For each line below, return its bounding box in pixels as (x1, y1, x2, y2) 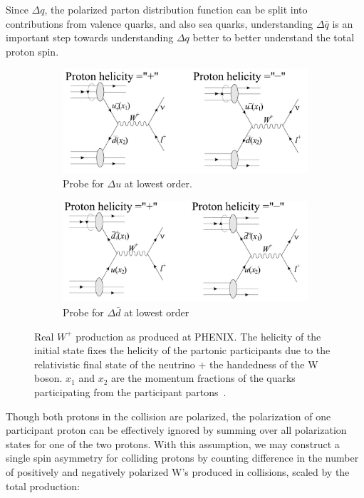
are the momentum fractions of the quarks (111, 370, 296, 385)
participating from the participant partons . (34, 385, 227, 400)
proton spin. (6, 43, 59, 58)
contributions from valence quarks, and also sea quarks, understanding (6, 16, 313, 31)
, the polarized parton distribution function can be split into (44, 2, 308, 16)
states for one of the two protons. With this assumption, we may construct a (6, 436, 340, 451)
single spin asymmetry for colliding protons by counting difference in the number (6, 450, 359, 465)
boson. (34, 370, 63, 385)
